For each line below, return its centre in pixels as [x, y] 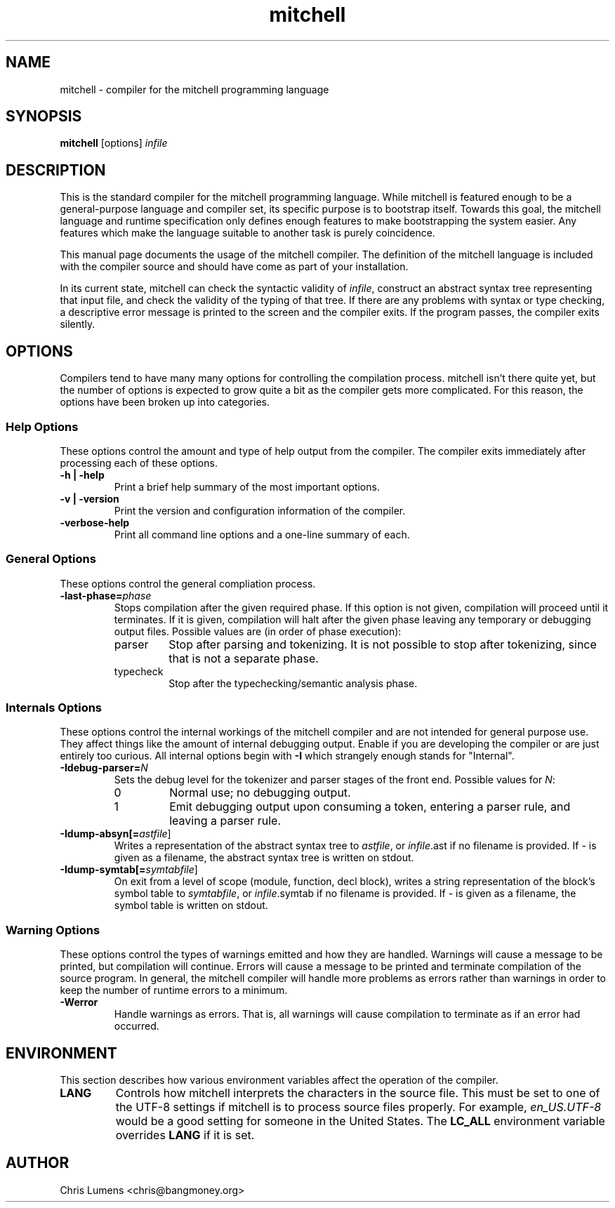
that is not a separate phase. [244, 658]
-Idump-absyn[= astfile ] [115, 834]
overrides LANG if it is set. [185, 1135]
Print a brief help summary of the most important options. [247, 486]
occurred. [137, 1026]
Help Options [42, 426]
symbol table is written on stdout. [191, 905]
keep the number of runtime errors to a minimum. [174, 990]
